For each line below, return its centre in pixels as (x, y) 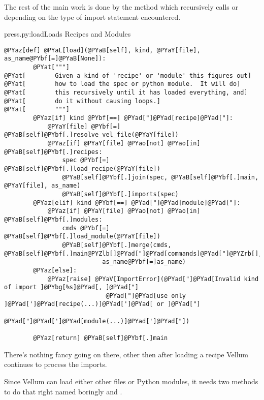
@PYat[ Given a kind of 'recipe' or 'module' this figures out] (128, 75)
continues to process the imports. (56, 364)
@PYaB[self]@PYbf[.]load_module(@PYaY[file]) (82, 237)
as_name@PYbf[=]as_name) (144, 262)
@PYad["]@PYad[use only (146, 296)
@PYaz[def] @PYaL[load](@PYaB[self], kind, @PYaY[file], (102, 50)
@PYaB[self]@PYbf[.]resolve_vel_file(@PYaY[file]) (91, 135)
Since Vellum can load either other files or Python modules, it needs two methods (131, 381)
